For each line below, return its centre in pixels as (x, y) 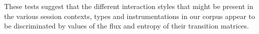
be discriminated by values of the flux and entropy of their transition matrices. (126, 26)
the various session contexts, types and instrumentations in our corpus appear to (130, 16)
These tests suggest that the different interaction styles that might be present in (129, 6)
